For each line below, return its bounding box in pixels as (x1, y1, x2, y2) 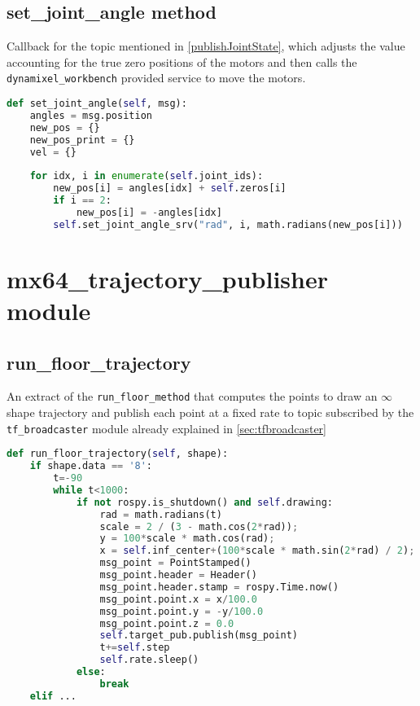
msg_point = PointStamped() (99, 557, 252, 569)
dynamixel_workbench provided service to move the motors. (7, 69, 306, 86)
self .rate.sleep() (99, 654, 199, 666)
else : (76, 666, 106, 678)
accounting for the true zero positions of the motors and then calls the (7, 53, 357, 70)
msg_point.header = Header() (99, 569, 257, 581)
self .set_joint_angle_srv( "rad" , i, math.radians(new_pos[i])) (53, 218, 403, 230)
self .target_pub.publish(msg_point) (99, 629, 298, 642)
